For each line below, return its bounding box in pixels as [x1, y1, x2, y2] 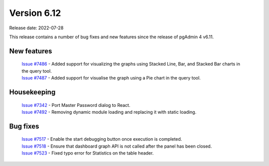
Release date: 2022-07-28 [9, 25, 64, 31]
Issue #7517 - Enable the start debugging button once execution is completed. [21, 136, 182, 142]
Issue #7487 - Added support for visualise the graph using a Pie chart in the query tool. [21, 75, 201, 81]
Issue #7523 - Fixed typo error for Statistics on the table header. [21, 150, 154, 156]
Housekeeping [9, 87, 56, 96]
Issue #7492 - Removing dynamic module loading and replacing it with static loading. [21, 109, 197, 115]
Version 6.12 [9, 7, 61, 18]
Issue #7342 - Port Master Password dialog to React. [21, 102, 131, 108]
